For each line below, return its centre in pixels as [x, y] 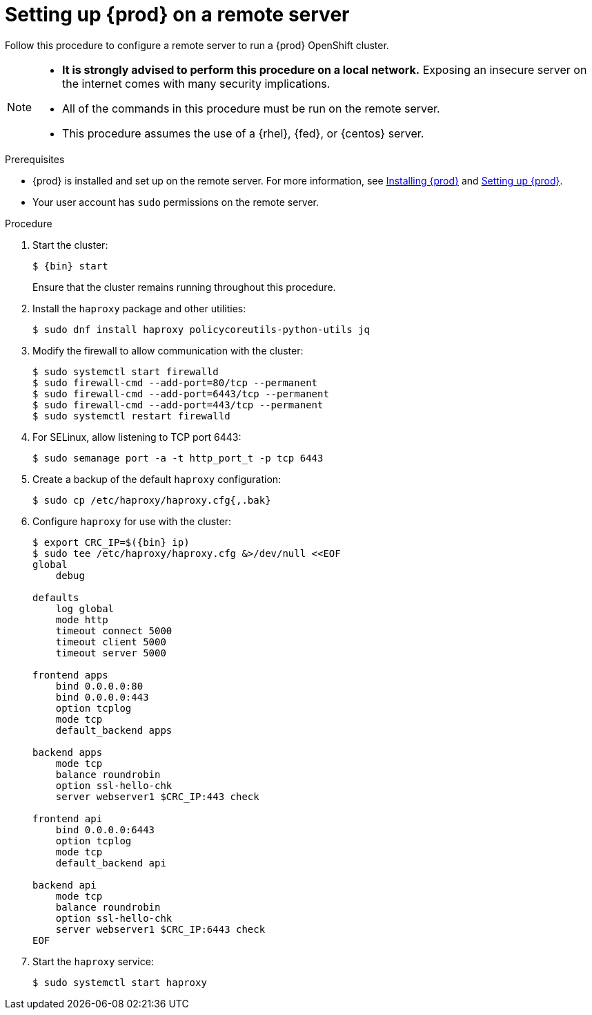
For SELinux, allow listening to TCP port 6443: [137, 437]
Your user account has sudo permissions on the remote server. [176, 202]
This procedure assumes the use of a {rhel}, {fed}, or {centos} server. [243, 133]
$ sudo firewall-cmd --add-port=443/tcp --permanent [178, 405]
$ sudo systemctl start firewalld [126, 371]
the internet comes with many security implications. [196, 83]
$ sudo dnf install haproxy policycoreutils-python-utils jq [201, 329]
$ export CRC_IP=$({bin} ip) [111, 542]
